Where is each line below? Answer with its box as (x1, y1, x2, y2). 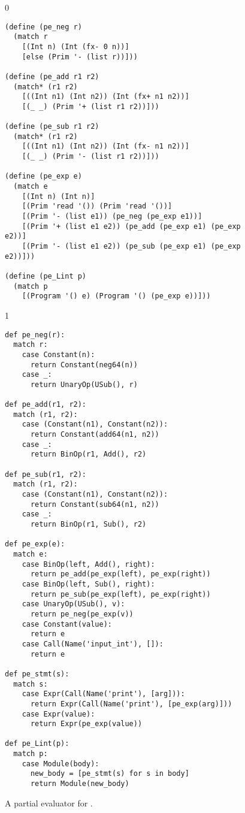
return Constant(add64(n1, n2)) (30, 430, 159, 439)
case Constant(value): (22, 619, 112, 628)
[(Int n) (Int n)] (22, 192, 95, 201)
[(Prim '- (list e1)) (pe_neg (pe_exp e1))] (22, 212, 202, 221)
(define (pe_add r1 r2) (5, 72, 99, 81)
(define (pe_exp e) (5, 172, 82, 181)
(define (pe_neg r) (5, 22, 82, 31)
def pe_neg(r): (5, 330, 65, 339)
